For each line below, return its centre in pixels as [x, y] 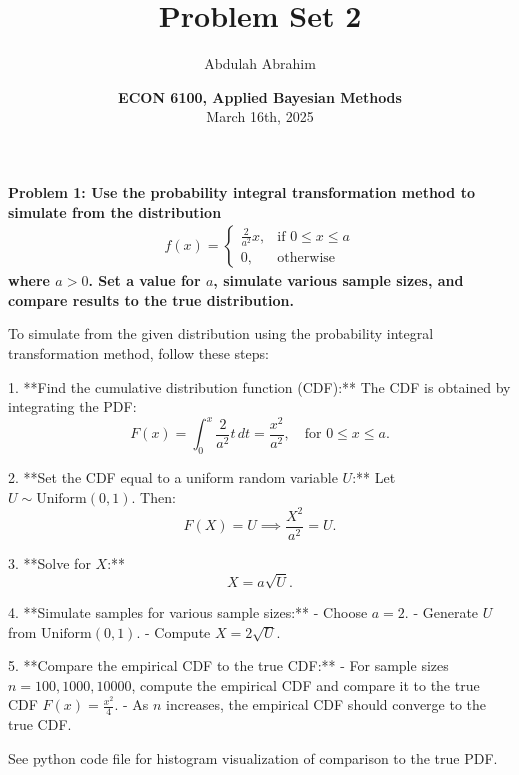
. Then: [153, 496]
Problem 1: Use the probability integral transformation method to [241, 191]
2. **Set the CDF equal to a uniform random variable [173, 477]
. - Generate [441, 611]
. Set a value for [144, 280]
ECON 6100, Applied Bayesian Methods [260, 96]
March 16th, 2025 [260, 116]
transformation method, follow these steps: [138, 352]
